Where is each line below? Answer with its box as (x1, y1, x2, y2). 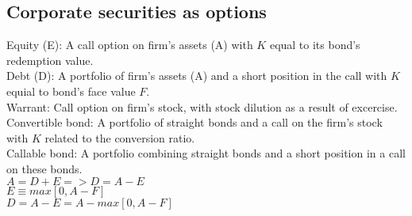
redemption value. (6, 51, 94, 68)
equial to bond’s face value (6, 82, 136, 99)
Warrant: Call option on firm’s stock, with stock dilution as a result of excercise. (6, 98, 398, 115)
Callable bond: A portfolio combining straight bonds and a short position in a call (6, 145, 406, 161)
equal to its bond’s (269, 36, 360, 53)
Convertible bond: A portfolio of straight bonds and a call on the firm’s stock (6, 114, 383, 131)
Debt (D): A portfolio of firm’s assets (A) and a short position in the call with (6, 67, 387, 84)
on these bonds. (6, 160, 83, 176)
